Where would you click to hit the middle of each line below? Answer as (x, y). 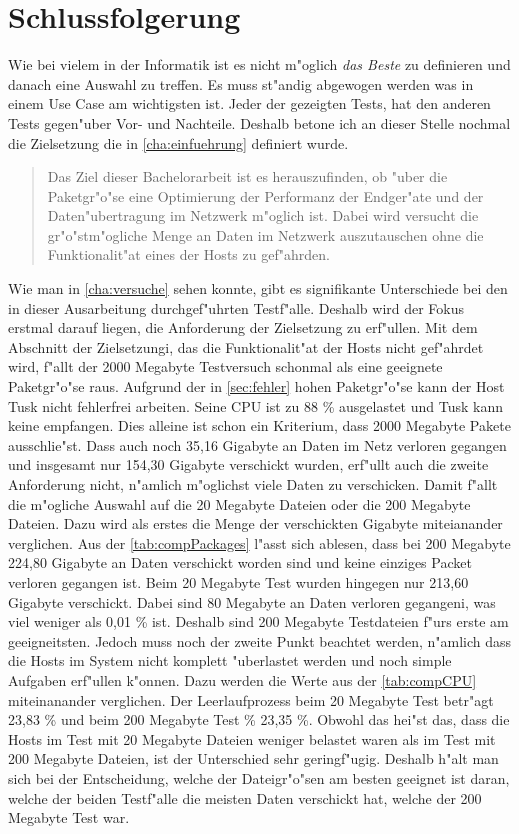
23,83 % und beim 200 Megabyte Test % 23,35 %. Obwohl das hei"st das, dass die (259, 719)
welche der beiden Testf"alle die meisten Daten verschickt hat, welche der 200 (245, 797)
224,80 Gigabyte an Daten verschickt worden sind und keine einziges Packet (240, 562)
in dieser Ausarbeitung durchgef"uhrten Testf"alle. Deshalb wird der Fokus (236, 307)
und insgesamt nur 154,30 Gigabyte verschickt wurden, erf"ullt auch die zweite (248, 464)
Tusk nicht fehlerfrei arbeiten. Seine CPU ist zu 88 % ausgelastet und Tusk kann (255, 405)
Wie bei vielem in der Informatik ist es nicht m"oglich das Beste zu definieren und (259, 64)
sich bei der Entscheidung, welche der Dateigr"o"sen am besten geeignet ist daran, (259, 777)
